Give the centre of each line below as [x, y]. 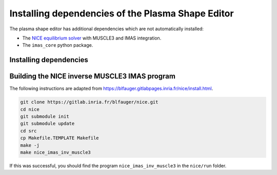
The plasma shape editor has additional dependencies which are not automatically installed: [106, 29]
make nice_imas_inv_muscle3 [55, 152]
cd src [28, 131]
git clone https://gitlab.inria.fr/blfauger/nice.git [89, 102]
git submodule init [45, 116]
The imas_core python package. [58, 45]
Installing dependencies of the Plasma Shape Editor [122, 13]
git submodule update [47, 124]
